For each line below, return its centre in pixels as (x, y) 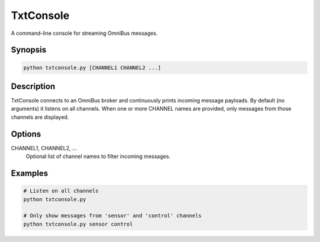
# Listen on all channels (61, 191)
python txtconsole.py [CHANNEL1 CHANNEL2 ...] (92, 67)
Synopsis (29, 50)
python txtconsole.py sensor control (78, 224)
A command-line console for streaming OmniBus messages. (84, 33)
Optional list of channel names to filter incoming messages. (98, 156)
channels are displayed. (40, 117)
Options (26, 134)
